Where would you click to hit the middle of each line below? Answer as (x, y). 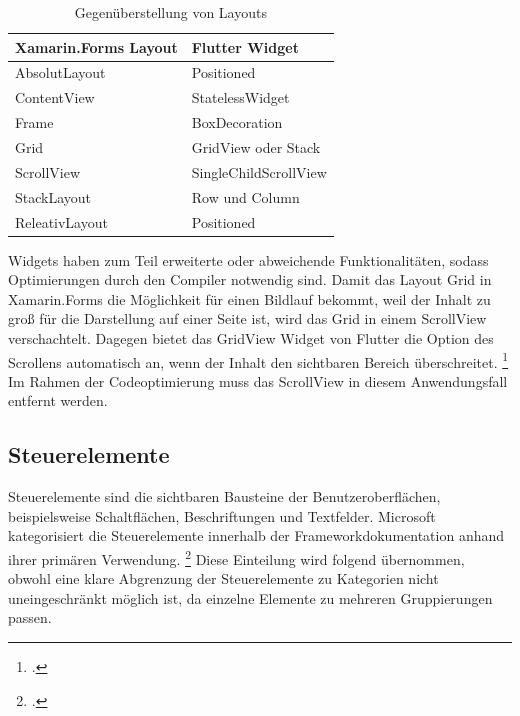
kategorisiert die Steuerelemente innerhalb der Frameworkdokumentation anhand (256, 535)
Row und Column (245, 196)
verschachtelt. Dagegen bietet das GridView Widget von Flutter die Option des (251, 337)
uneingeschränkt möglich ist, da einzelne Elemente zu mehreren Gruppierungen (250, 597)
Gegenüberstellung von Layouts (170, 12)
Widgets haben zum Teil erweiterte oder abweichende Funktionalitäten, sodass (248, 259)
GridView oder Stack (256, 146)
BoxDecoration (237, 122)
